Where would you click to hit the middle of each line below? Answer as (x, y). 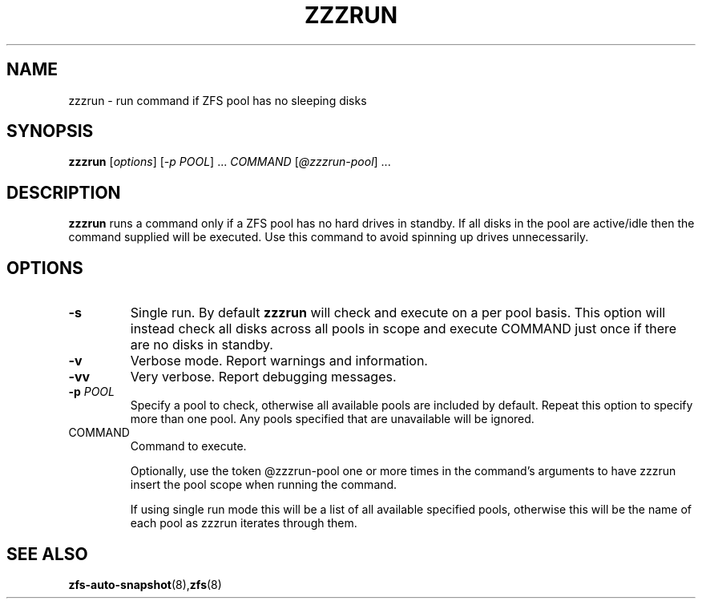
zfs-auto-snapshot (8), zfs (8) (145, 584)
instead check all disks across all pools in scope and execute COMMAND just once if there (403, 329)
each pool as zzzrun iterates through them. (244, 523)
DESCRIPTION (64, 192)
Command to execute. (188, 446)
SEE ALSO (47, 554)
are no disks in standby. (202, 345)
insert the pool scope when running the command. (264, 485)
